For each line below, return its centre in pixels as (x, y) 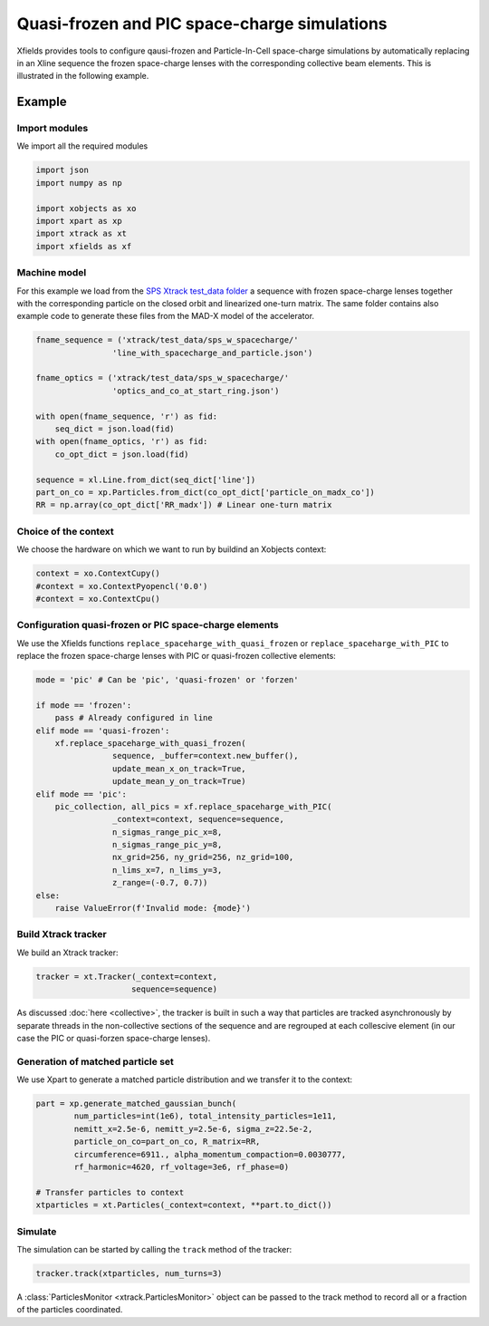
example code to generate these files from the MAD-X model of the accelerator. (166, 316)
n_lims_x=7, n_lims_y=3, (167, 870)
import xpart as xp (79, 221)
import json (62, 170)
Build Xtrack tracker (62, 934)
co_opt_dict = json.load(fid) (122, 454)
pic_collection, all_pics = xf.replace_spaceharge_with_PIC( (193, 806)
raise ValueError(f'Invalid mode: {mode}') (153, 908)
